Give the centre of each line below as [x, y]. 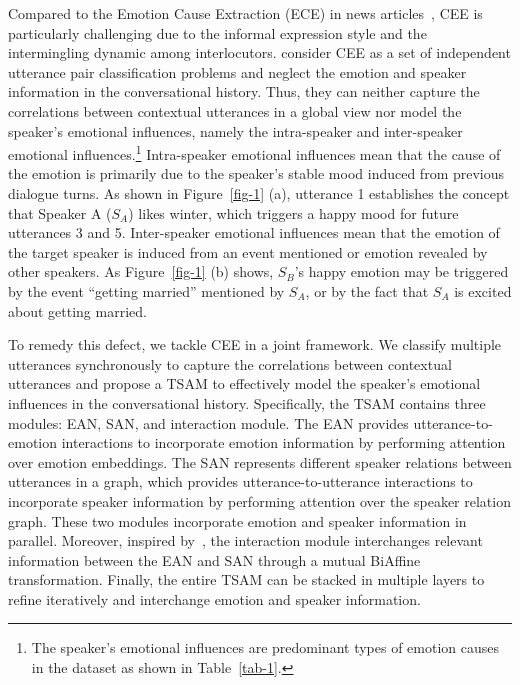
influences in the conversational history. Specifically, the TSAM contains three [247, 402]
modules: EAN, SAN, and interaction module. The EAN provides [208, 422]
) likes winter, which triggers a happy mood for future [293, 212]
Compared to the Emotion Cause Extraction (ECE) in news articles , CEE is [245, 13]
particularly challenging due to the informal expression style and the [217, 32]
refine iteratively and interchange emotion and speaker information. [214, 598]
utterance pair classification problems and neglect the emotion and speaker [237, 71]
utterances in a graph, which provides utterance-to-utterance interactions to [240, 481]
